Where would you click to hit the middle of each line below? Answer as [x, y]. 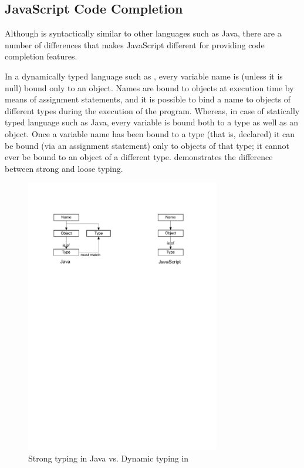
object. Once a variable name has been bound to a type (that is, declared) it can [150, 133]
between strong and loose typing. [64, 168]
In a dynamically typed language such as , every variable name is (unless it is [144, 76]
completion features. [41, 56]
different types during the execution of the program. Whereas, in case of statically [152, 110]
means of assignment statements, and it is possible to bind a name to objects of [148, 99]
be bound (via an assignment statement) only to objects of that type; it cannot [147, 145]
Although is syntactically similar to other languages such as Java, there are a [143, 33]
